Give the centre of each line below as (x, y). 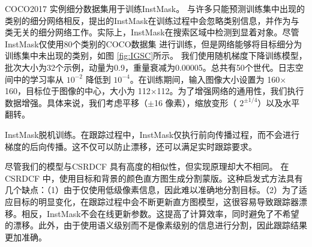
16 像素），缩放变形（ (195, 102)
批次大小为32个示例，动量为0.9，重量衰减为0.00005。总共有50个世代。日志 (150, 67)
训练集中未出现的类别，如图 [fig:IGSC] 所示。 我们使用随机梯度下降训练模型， (156, 55)
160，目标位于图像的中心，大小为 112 (78, 91)
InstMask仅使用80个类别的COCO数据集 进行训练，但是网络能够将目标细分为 (154, 43)
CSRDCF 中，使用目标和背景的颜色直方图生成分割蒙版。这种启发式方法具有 (154, 178)
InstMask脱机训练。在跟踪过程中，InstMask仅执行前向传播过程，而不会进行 (152, 134)
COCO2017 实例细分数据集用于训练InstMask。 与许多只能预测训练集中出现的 (155, 8)
